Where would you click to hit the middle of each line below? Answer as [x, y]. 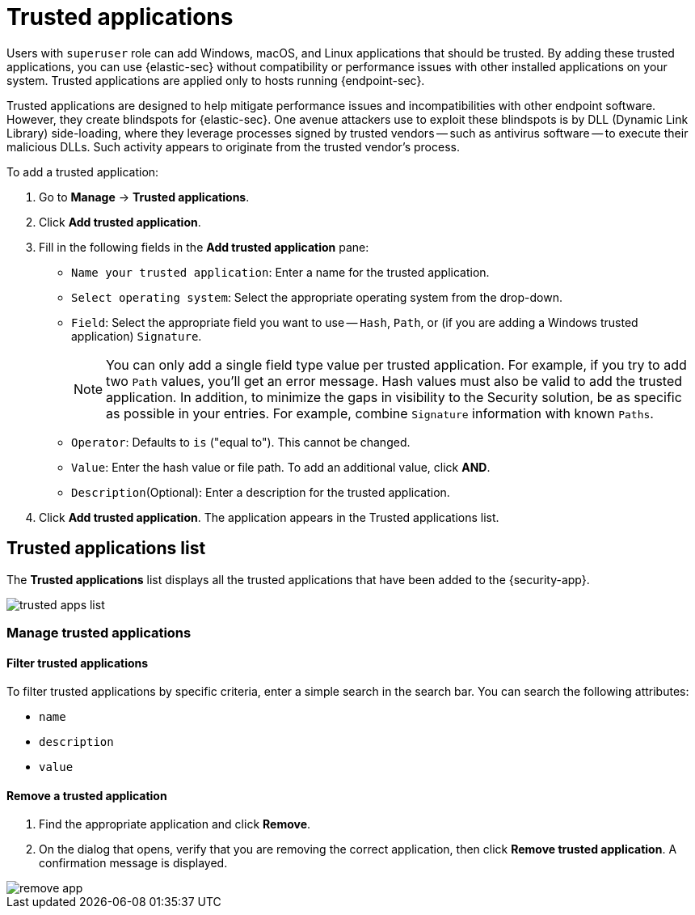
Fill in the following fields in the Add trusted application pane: [204, 247]
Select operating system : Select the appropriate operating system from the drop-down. [317, 297]
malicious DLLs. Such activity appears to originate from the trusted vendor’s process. [233, 146]
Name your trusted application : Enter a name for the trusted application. [280, 272]
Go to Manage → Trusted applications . [144, 197]
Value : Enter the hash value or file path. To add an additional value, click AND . [281, 467]
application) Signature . [137, 336]
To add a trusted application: [83, 172]
